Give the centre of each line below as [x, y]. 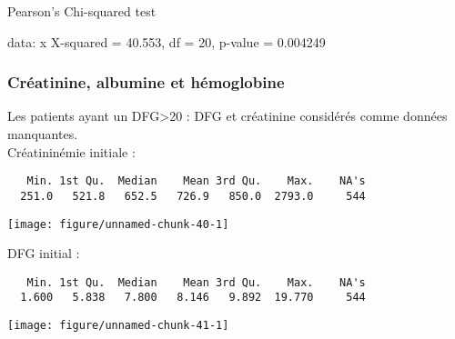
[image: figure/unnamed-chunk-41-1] [118, 326]
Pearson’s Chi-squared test [82, 11]
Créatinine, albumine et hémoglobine [146, 82]
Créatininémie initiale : [71, 151]
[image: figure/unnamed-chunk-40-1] [118, 224]
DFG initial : [44, 253]
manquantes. [43, 134]
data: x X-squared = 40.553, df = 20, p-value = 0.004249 [167, 41]
